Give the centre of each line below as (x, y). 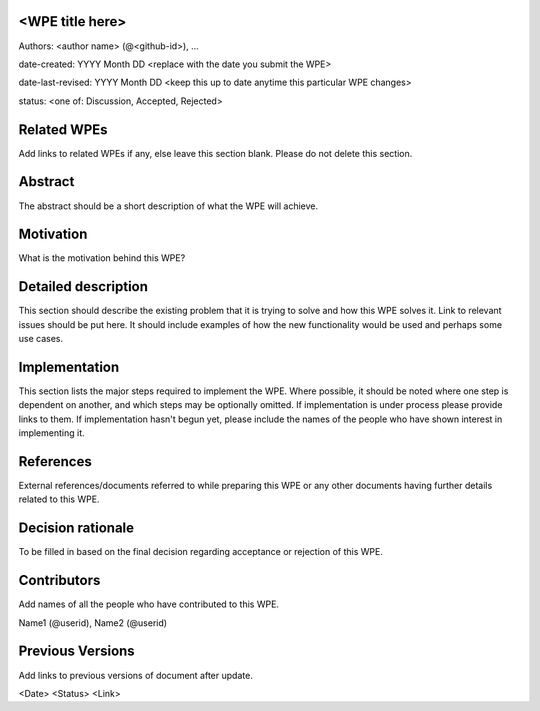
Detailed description (83, 286)
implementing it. (51, 433)
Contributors (59, 580)
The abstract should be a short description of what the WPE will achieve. (168, 206)
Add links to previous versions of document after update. (136, 675)
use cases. (41, 339)
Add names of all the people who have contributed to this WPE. (149, 604)
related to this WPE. (59, 499)
